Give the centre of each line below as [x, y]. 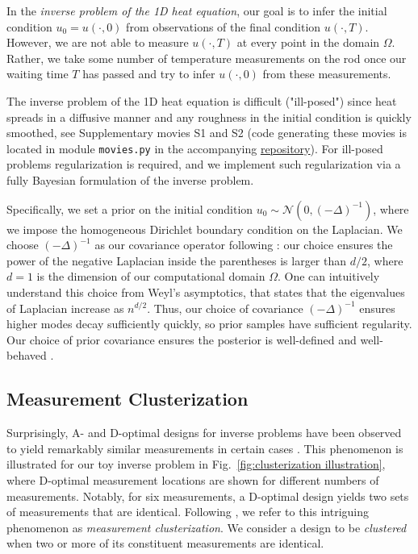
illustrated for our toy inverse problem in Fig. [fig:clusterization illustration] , [196, 464]
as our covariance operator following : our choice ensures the [244, 245]
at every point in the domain [308, 42]
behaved [27, 355]
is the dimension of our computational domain [151, 276]
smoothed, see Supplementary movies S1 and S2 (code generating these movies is [207, 133]
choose [23, 245]
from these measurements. [327, 74]
